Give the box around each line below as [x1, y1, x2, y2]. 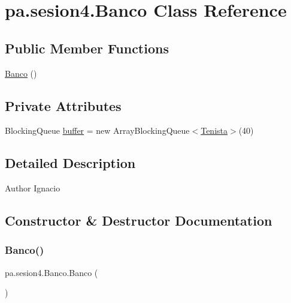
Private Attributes [5, 96, 122, 115]
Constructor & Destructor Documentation [5, 211, 272, 230]
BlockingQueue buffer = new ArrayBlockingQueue [5, 124, 190, 137]
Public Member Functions [5, 38, 169, 57]
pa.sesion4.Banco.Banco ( [5, 266, 98, 278]
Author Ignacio [5, 182, 60, 194]
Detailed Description [5, 154, 136, 172]
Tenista [201, 124, 228, 137]
